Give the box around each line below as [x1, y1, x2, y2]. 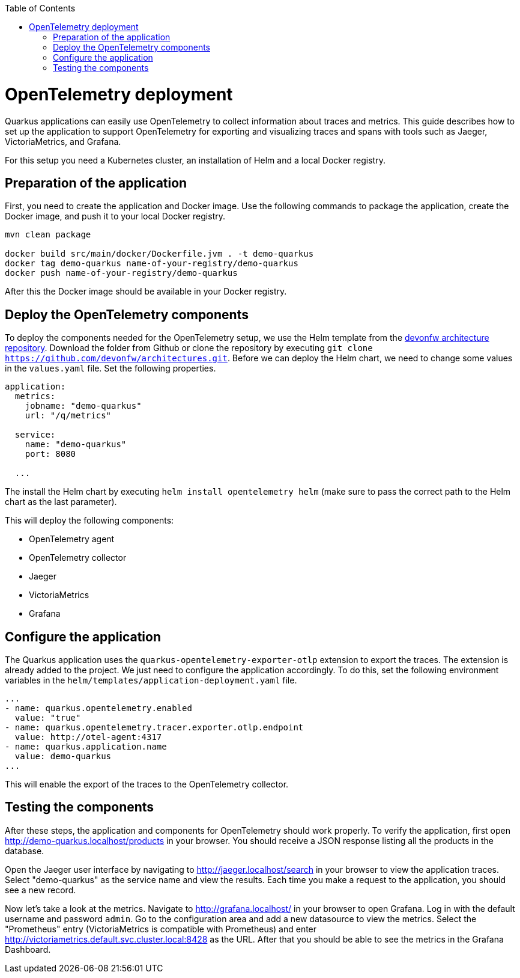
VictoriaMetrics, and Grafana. [5, 136, 121, 147]
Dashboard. [5, 944, 51, 955]
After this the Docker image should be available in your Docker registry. [5, 286, 287, 297]
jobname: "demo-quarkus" [25, 401, 142, 411]
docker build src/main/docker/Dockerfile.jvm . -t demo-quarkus [5, 249, 314, 259]
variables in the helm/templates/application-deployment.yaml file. [5, 675, 297, 686]
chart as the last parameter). [5, 497, 117, 507]
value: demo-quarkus [14, 751, 112, 762]
